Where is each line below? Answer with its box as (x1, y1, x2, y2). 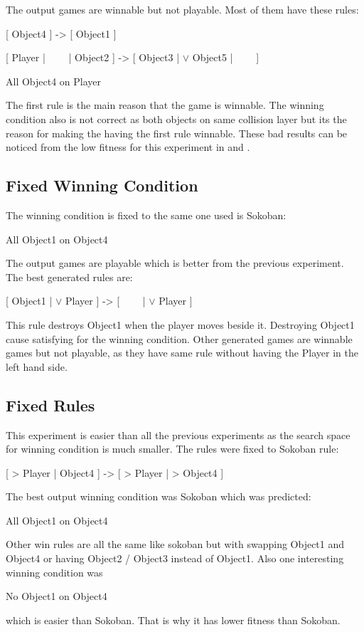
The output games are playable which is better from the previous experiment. (6, 256, 344, 270)
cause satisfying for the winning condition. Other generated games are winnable (6, 331, 353, 346)
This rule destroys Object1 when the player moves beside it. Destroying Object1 (6, 317, 355, 332)
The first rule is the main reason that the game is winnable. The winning (6, 98, 324, 112)
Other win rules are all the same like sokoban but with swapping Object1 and (6, 537, 345, 552)
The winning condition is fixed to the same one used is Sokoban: (6, 207, 287, 222)
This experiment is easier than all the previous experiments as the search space (6, 427, 350, 442)
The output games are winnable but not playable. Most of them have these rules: (6, 2, 359, 16)
